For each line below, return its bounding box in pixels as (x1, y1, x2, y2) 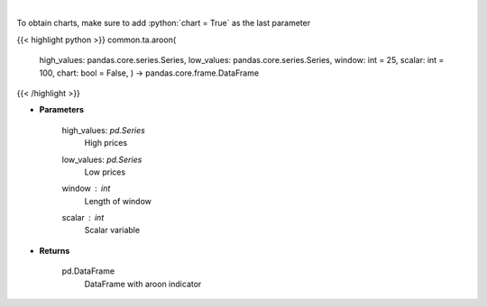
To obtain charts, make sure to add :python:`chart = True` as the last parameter (16, 18, 311, 29)
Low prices (84, 167, 126, 177)
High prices (84, 138, 128, 149)
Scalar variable (84, 225, 140, 236)
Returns (39, 245, 70, 256)
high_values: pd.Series (61, 124, 146, 135)
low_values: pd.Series (61, 154, 142, 165)
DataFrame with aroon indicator (84, 278, 202, 289)
